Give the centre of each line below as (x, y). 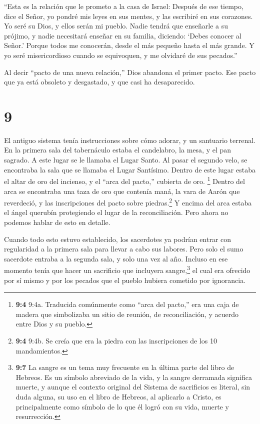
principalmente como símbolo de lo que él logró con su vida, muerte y (122, 406)
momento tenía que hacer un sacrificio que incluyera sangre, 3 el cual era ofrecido (127, 269)
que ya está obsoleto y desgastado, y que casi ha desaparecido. (99, 82)
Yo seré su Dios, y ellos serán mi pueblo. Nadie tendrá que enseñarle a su (116, 26)
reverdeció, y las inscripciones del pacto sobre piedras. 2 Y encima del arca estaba (128, 202)
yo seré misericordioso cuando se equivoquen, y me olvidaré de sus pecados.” (121, 55)
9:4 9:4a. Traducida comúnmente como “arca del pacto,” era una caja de (127, 304)
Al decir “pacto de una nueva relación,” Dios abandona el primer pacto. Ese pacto (130, 72)
